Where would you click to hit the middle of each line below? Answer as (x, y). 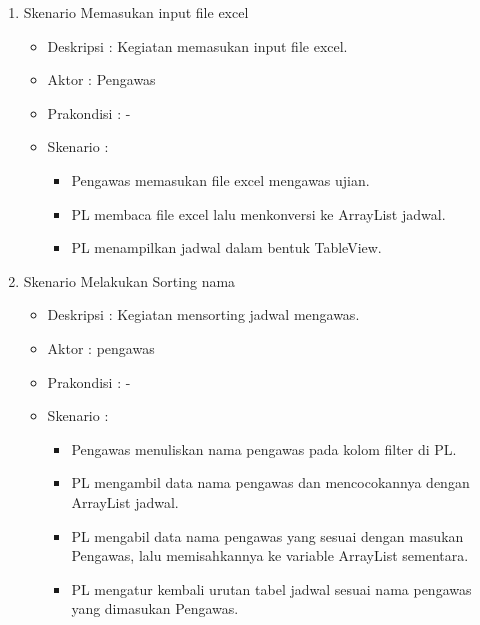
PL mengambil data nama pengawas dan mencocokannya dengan (270, 482)
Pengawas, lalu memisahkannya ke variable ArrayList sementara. (270, 555)
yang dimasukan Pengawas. (155, 608)
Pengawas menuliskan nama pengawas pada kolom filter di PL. (264, 448)
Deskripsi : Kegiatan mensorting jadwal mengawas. (203, 314)
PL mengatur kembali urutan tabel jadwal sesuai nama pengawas (271, 588)
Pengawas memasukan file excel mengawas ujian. (220, 179)
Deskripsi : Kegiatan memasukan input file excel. (197, 45)
